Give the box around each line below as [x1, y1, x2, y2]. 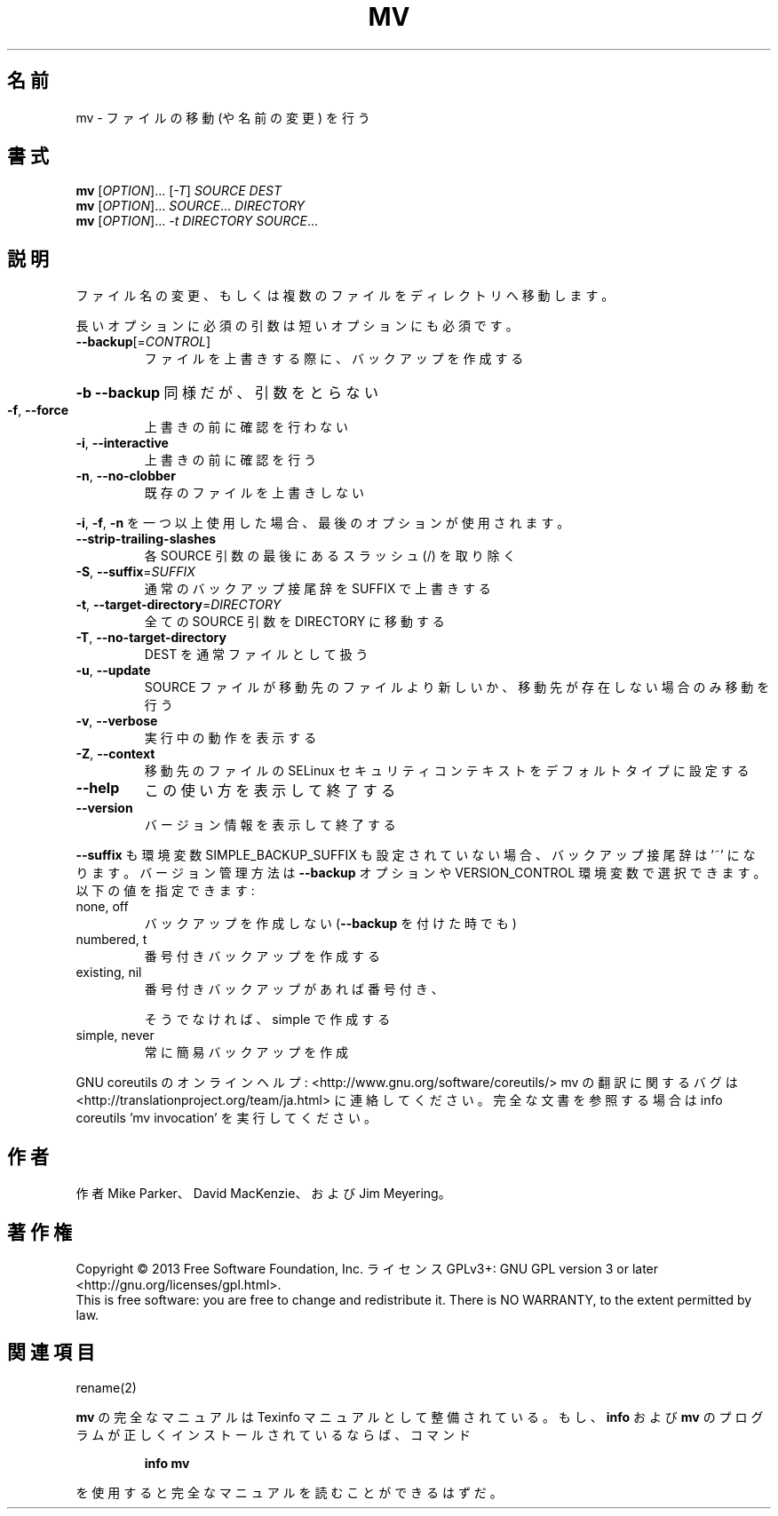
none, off [75, 899, 129, 915]
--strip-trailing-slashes [75, 531, 217, 547]
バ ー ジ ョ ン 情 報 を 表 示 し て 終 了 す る [144, 817, 396, 833]
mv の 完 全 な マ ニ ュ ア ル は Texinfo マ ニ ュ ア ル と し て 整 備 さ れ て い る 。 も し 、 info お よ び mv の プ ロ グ [75, 1409, 764, 1425]
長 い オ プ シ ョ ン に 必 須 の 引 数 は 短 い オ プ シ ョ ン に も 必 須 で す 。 [75, 318, 519, 334]
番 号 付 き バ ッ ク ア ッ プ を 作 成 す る [144, 948, 380, 964]
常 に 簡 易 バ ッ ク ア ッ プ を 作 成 [144, 1044, 349, 1060]
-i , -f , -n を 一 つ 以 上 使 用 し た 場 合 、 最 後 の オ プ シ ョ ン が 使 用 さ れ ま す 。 [75, 515, 570, 531]
